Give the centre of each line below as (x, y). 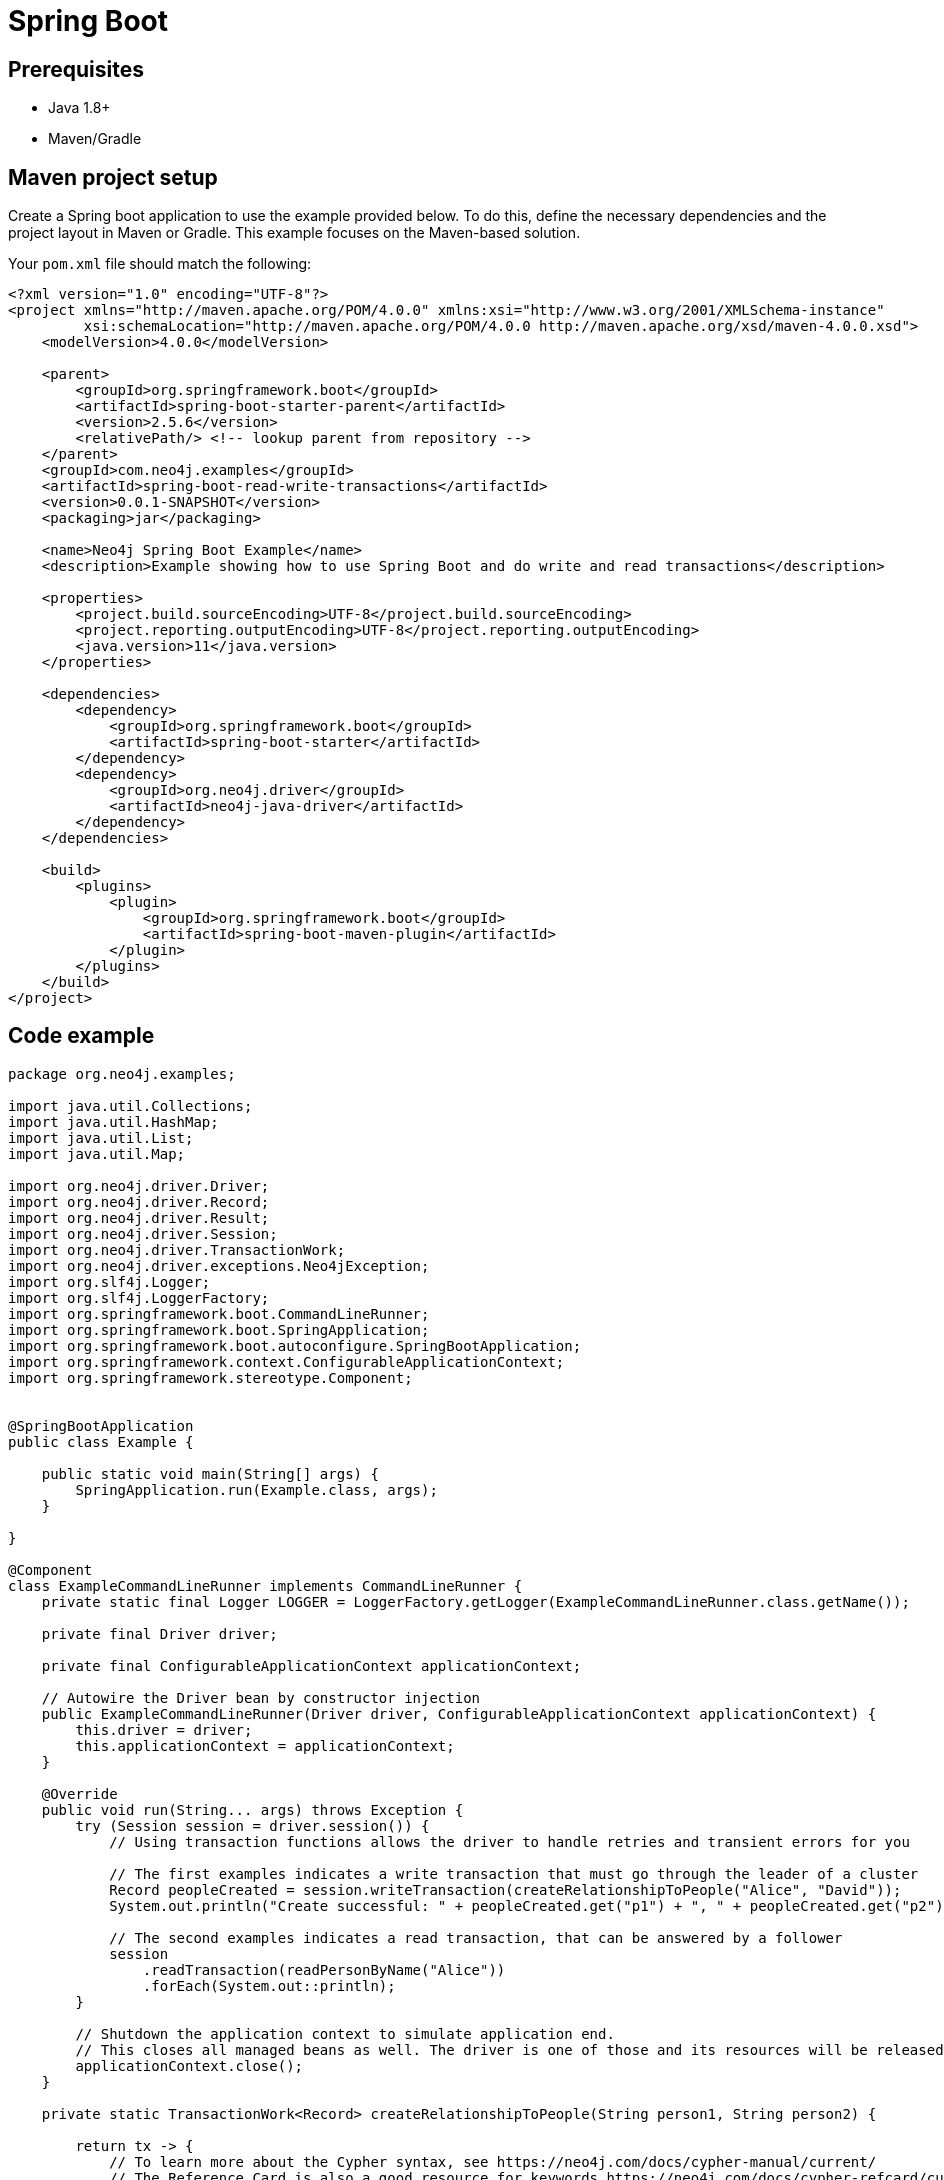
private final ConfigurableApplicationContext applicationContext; (311, 1665)
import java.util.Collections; (130, 1105)
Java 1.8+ (79, 108)
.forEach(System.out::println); (269, 1985)
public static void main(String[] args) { (210, 1473)
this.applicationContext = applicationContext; (265, 1745)
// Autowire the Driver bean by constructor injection (261, 1697)
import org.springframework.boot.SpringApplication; (219, 1329)
